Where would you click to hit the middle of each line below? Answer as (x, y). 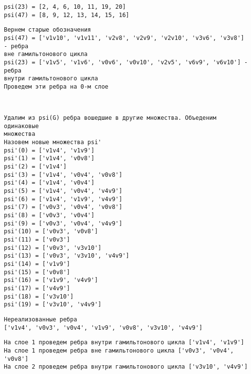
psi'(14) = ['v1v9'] (37, 264)
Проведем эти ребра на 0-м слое (56, 86)
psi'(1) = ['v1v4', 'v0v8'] (49, 159)
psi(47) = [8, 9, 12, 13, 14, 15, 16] (67, 15)
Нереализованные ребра (41, 319)
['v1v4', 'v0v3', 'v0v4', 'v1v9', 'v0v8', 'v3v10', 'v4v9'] (103, 327)
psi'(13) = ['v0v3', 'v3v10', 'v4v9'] (67, 256)
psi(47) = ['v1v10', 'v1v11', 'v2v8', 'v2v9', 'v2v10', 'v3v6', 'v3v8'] (124, 38)
